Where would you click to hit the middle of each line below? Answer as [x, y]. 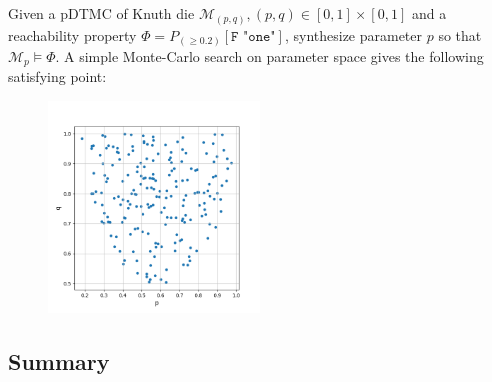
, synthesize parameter [353, 34]
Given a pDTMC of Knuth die [101, 13]
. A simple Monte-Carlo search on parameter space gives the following [269, 56]
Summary [59, 361]
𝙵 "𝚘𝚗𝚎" [253, 36]
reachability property [72, 34]
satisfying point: [57, 76]
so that [460, 34]
